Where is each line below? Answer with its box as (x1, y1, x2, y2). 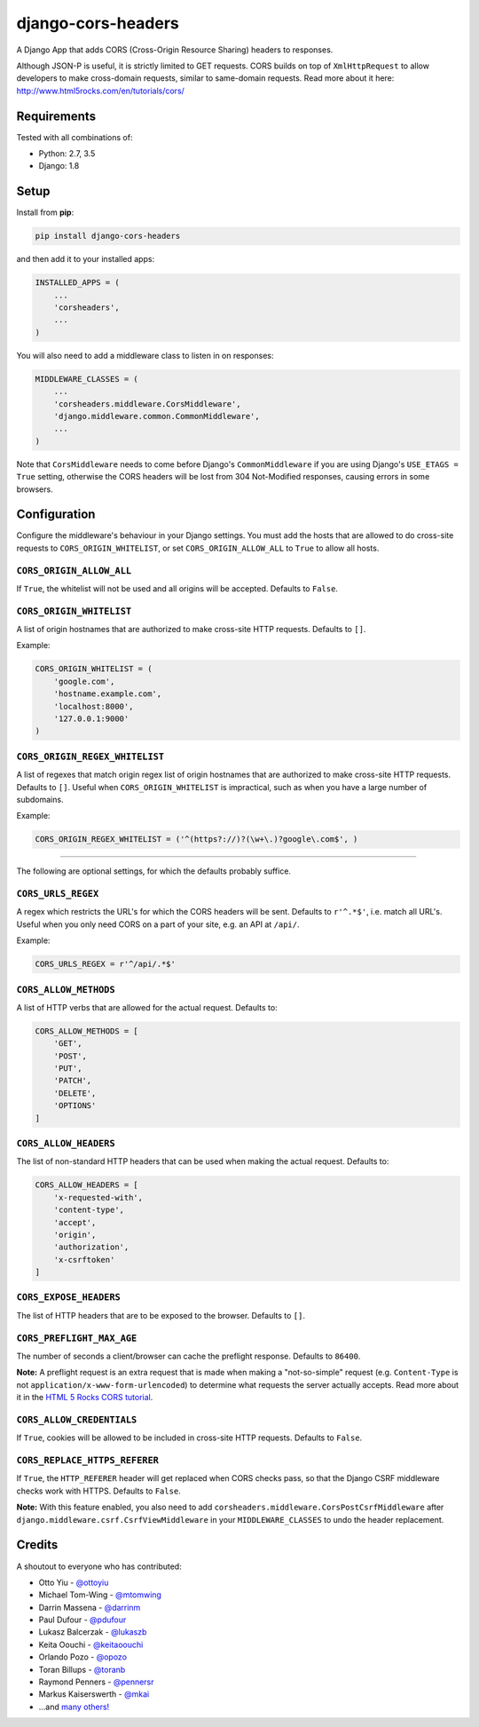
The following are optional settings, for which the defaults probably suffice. (16, 866, 292, 876)
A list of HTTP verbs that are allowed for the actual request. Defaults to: (16, 1002, 279, 1012)
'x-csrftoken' (53, 1255, 115, 1264)
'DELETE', (53, 1088, 97, 1098)
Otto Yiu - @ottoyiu (38, 1577, 109, 1588)
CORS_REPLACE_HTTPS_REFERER (16, 1454, 160, 1467)
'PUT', (53, 1064, 82, 1073)
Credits (16, 1537, 59, 1553)
